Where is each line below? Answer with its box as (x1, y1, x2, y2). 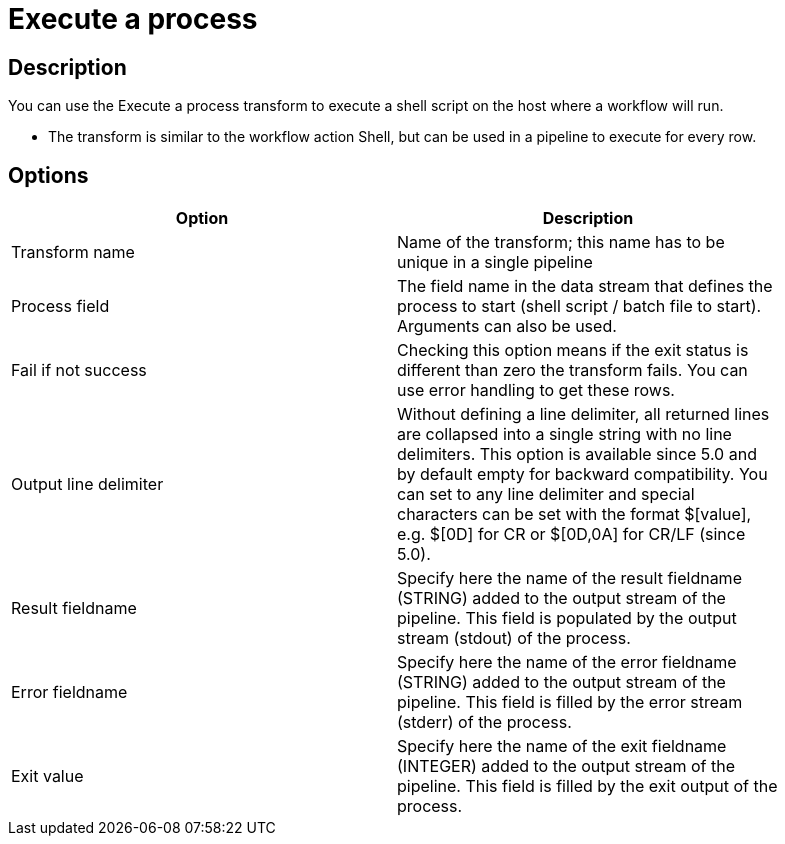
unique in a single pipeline (397, 252, 593, 273)
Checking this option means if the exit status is (397, 340, 749, 361)
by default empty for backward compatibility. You (397, 464, 768, 485)
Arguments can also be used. (397, 316, 617, 337)
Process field (11, 296, 110, 317)
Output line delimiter (11, 474, 164, 495)
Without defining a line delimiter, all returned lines (397, 404, 770, 425)
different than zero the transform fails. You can (397, 360, 748, 381)
